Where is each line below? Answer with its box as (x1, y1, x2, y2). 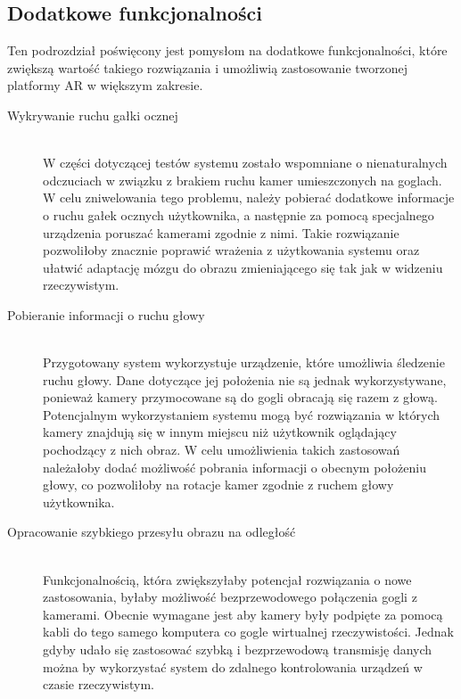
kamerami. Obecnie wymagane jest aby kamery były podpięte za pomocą (43, 604, 443, 623)
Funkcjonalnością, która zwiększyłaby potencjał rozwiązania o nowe (43, 570, 412, 588)
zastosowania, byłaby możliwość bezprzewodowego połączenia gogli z (43, 588, 417, 606)
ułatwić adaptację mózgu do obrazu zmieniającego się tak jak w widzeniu (43, 258, 443, 276)
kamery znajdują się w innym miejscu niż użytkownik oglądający (43, 423, 397, 441)
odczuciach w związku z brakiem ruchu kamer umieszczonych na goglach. (43, 170, 442, 189)
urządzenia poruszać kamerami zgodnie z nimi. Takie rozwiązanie (43, 223, 399, 242)
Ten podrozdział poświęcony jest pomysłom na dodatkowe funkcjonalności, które (7, 41, 448, 60)
